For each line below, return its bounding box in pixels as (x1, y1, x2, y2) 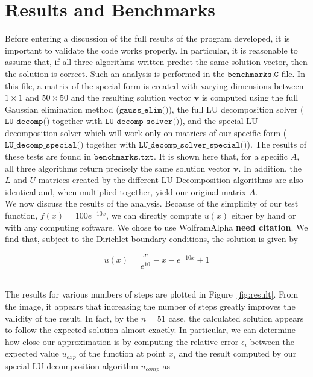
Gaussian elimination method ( (5, 102, 119, 115)
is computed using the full (201, 91, 299, 104)
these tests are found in (5, 150, 91, 163)
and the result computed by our (179, 347, 297, 360)
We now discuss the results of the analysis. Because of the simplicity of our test (5, 197, 299, 210)
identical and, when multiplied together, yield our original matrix (5, 185, 246, 198)
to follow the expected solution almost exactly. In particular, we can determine (5, 323, 296, 336)
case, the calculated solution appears (168, 311, 304, 324)
